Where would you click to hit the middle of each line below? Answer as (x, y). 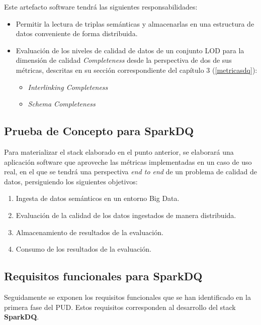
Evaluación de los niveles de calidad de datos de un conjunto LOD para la (130, 50)
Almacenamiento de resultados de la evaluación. (90, 232)
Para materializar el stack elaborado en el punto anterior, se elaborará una (119, 151)
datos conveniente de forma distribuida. (77, 33)
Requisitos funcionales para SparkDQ (103, 276)
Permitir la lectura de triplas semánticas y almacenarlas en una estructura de (135, 23)
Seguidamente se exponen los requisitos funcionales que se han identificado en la (127, 297)
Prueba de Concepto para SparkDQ (99, 131)
